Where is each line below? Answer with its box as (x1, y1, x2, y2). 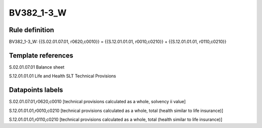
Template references (9, 51, 74, 59)
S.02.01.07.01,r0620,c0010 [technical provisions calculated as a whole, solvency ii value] (9, 99, 186, 105)
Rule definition (9, 26, 54, 34)
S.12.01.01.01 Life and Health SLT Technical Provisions (9, 73, 116, 79)
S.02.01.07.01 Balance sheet (9, 64, 65, 70)
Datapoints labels (9, 86, 63, 94)
